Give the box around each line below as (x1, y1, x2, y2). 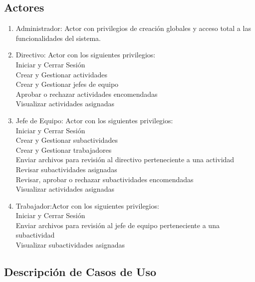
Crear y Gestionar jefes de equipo (15, 79, 119, 89)
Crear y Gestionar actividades (15, 69, 107, 79)
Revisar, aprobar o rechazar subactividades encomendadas (15, 174, 194, 184)
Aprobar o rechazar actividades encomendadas (15, 88, 158, 99)
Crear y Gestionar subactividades (15, 135, 118, 145)
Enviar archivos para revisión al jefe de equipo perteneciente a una (15, 220, 220, 230)
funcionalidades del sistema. (15, 32, 101, 43)
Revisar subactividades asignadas (15, 164, 117, 174)
